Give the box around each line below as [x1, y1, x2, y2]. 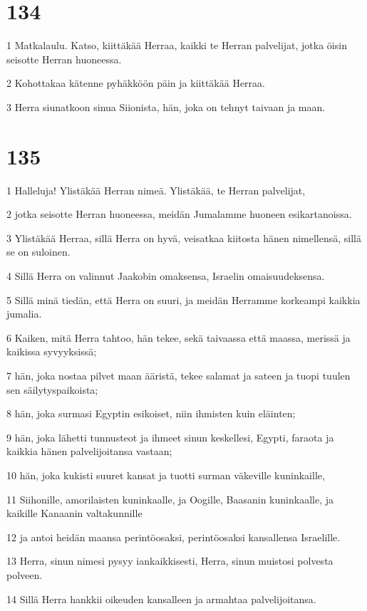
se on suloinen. [6, 244, 71, 259]
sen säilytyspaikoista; [6, 382, 98, 397]
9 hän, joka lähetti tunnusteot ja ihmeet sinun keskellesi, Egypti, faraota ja [6, 429, 334, 444]
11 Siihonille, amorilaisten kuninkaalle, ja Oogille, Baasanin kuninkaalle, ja [6, 491, 334, 506]
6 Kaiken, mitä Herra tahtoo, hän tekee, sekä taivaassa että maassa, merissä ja [6, 330, 351, 345]
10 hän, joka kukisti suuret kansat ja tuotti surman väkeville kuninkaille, [6, 467, 325, 482]
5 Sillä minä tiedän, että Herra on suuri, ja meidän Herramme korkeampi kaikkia [6, 292, 361, 307]
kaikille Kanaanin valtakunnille [6, 506, 143, 521]
